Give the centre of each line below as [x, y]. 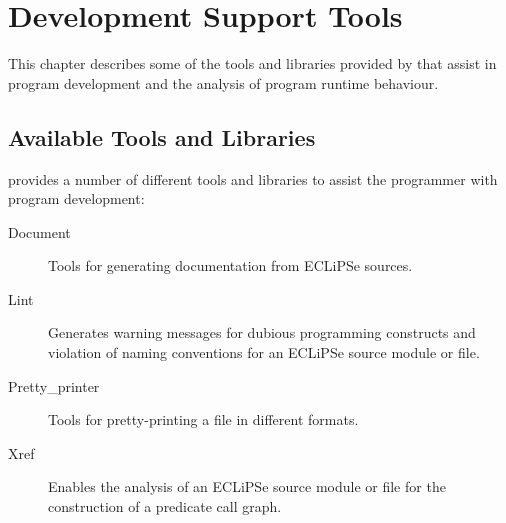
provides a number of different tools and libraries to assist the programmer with [253, 178]
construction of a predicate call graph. [165, 506]
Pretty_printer [54, 385]
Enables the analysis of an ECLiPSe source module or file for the [247, 486]
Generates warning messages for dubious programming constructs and [262, 332]
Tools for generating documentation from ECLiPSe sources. [230, 265]
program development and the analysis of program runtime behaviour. [223, 82]
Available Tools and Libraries [162, 136]
